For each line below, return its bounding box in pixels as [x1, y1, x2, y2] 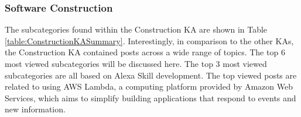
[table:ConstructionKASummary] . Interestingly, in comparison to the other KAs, [5, 34, 294, 47]
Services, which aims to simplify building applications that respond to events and [5, 91, 296, 104]
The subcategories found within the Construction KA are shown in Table [5, 23, 268, 36]
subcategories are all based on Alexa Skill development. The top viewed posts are [5, 69, 297, 81]
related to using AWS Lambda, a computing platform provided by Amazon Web [5, 80, 293, 93]
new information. [5, 103, 66, 115]
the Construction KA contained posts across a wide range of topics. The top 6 [5, 46, 285, 58]
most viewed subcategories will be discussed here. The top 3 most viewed [5, 58, 267, 69]
